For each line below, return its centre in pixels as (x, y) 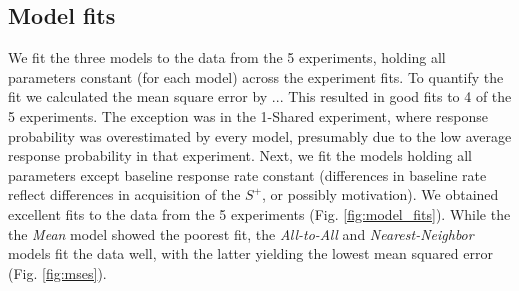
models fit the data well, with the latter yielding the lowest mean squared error (250, 253)
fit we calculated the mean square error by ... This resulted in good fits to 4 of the (260, 96)
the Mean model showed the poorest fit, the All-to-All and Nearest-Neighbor (241, 233)
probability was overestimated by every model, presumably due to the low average (260, 135)
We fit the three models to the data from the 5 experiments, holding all (227, 57)
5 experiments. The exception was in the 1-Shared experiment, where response (248, 115)
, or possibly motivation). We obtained (380, 194)
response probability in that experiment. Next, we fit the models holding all (240, 155)
